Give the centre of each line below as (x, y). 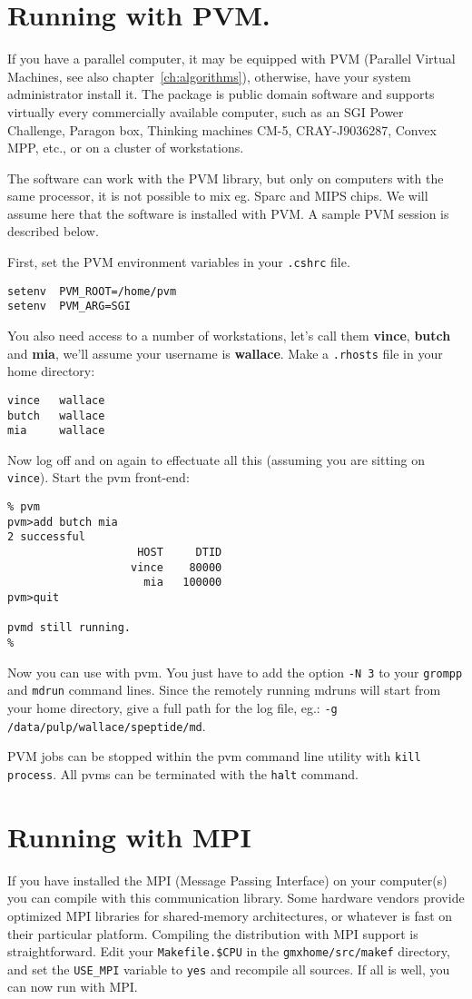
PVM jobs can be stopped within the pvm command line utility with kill (214, 756)
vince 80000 (177, 567)
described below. (53, 231)
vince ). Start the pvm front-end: (98, 477)
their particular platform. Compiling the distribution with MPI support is (213, 933)
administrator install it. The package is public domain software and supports (221, 94)
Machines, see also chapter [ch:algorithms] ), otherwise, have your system (209, 76)
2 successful (46, 537)
